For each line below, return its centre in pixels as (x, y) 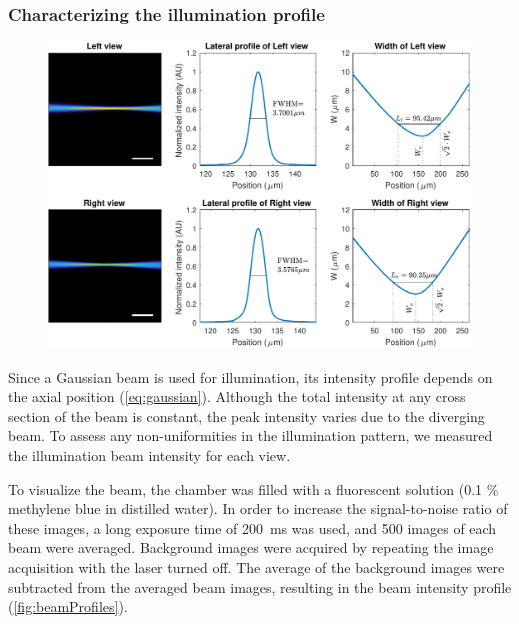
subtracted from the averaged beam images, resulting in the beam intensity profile (260, 586)
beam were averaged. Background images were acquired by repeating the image (251, 547)
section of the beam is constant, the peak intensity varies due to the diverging (246, 415)
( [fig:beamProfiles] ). (68, 606)
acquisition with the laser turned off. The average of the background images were (256, 566)
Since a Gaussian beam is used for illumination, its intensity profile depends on (250, 376)
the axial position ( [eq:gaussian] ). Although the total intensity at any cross (237, 396)
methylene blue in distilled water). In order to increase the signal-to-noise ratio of (258, 508)
